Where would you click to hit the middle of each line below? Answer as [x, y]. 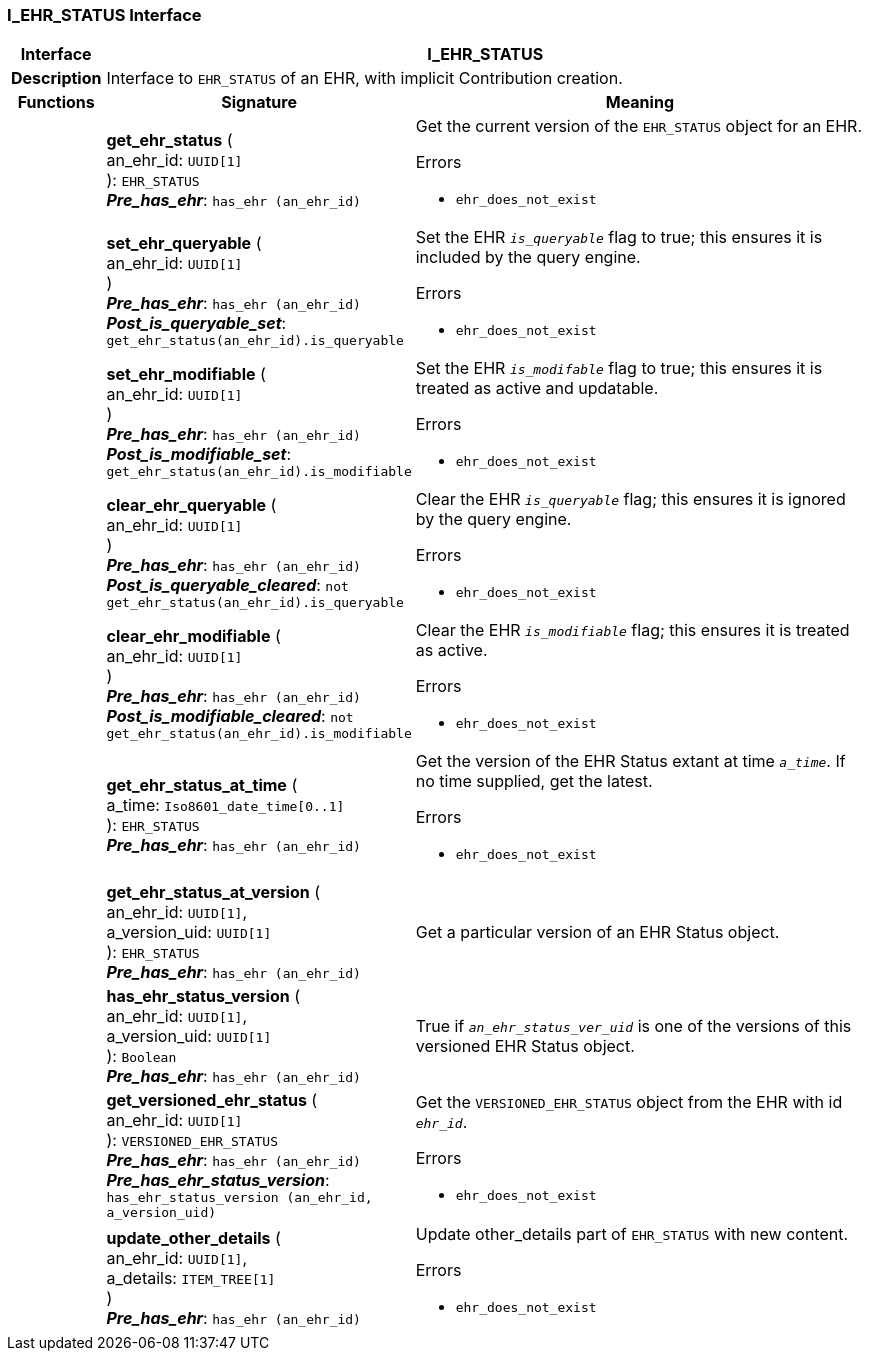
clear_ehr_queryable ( [191, 505]
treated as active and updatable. [537, 388]
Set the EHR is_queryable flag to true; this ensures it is [619, 237]
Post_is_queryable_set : [196, 323]
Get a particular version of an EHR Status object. [597, 932]
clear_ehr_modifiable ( [193, 636]
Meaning [639, 102]
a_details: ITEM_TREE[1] [191, 1277]
